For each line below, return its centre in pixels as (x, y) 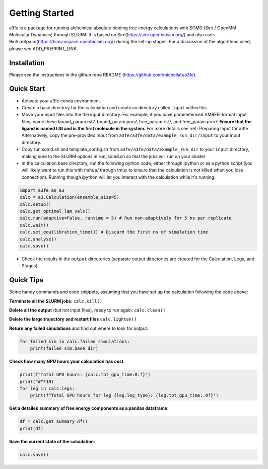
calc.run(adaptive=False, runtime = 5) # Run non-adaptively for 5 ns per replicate (126, 218)
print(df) (32, 428)
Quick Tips (26, 280)
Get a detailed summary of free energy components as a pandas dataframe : (89, 408)
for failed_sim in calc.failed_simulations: (75, 341)
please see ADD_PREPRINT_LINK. (43, 48)
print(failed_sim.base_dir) (64, 349)
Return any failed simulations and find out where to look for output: (79, 328)
